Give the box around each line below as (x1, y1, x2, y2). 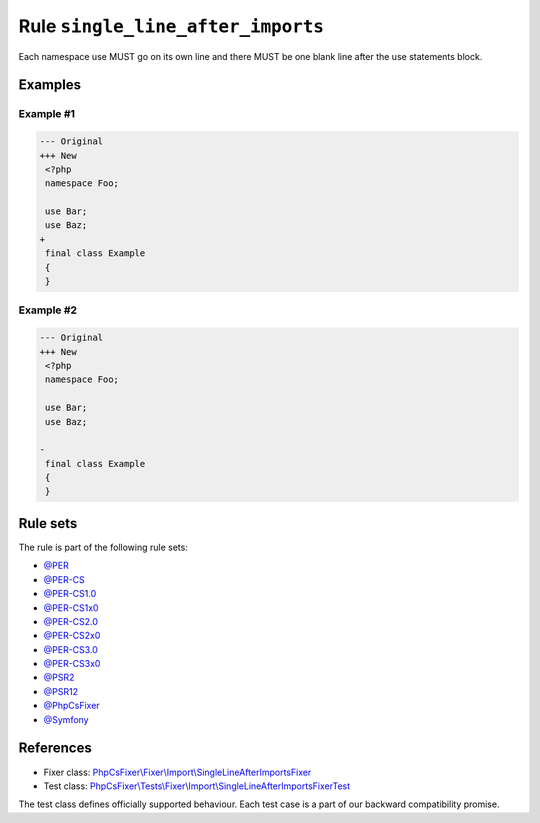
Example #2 (18, 303, 78, 317)
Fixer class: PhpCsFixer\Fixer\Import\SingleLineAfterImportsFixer (43, 766, 312, 778)
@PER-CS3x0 (43, 658, 101, 670)
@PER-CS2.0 (43, 615, 99, 627)
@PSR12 (43, 685, 79, 697)
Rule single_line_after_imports (18, 15, 325, 37)
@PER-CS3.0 (43, 643, 99, 655)
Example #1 (18, 107, 75, 121)
